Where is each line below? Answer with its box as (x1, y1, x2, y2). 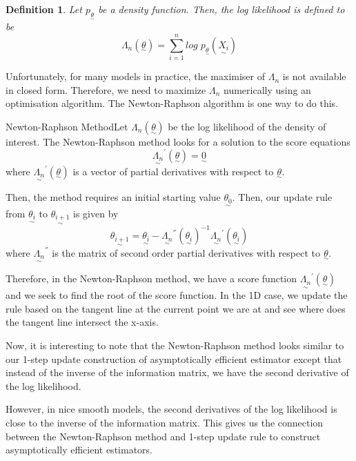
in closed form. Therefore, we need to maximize (6, 82, 206, 97)
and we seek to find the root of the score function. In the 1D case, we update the (6, 288, 348, 302)
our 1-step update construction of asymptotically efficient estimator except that (6, 351, 342, 366)
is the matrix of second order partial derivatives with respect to (52, 245, 320, 259)
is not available (282, 69, 346, 84)
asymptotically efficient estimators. (6, 442, 152, 457)
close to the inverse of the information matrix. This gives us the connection (6, 415, 324, 429)
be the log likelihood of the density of (168, 119, 326, 133)
